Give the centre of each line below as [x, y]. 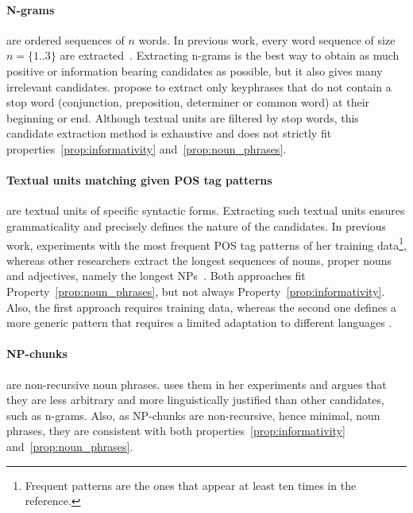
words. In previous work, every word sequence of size [267, 39]
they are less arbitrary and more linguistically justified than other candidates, [195, 400]
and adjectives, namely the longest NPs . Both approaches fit [156, 276]
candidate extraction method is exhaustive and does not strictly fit [169, 133]
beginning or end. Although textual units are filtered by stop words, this [183, 117]
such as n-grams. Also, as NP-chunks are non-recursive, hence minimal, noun [193, 415]
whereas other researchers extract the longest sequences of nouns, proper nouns [199, 260]
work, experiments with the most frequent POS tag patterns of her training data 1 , [206, 243]
